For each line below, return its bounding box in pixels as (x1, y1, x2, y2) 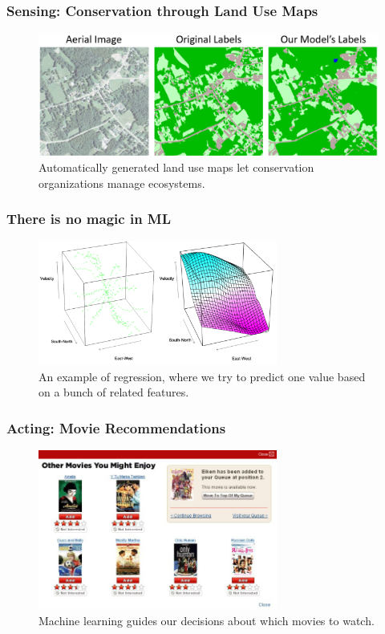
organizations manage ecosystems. (38, 174, 205, 191)
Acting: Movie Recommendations (6, 417, 226, 437)
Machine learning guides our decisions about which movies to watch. (38, 612, 375, 628)
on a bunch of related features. (38, 384, 189, 400)
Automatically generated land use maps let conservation (38, 159, 314, 176)
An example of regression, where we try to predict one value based (38, 368, 366, 384)
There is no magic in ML (6, 209, 172, 229)
